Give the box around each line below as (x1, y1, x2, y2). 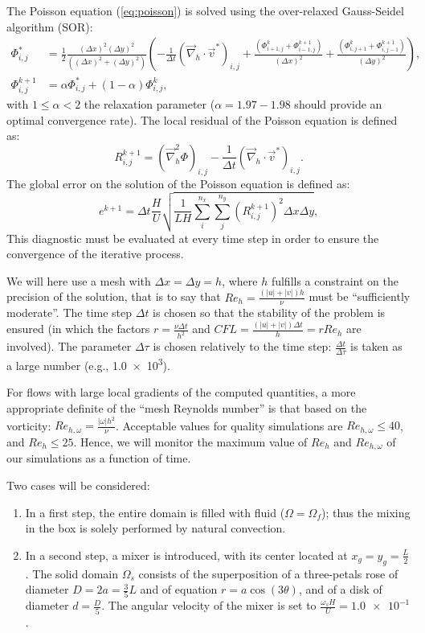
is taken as (350, 338, 403, 355)
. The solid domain (25, 565, 118, 582)
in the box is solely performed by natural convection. (25, 520, 286, 536)
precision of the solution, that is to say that (6, 288, 221, 305)
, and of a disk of (298, 581, 382, 598)
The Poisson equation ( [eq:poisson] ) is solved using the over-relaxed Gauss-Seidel (6, 2, 404, 18)
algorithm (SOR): (6, 18, 93, 35)
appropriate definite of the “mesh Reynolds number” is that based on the (6, 399, 367, 416)
